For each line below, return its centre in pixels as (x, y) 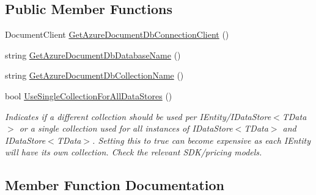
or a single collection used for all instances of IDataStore (126, 128)
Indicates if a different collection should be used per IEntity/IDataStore (138, 116)
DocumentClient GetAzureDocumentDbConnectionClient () (117, 34)
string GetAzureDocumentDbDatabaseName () (93, 55)
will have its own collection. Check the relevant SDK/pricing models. (134, 152)
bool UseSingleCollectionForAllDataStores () (89, 95)
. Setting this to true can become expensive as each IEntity (201, 140)
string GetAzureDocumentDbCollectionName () (94, 75)
